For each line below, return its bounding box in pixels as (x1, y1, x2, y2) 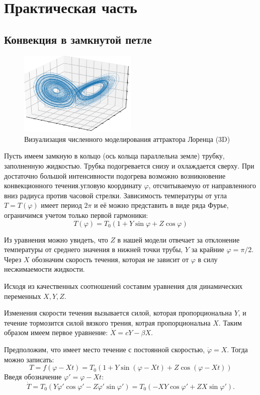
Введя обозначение (4, 371, 62, 382)
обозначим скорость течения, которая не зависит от (32, 254, 189, 264)
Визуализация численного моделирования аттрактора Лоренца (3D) (24, 133, 230, 144)
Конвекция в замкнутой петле (4, 31, 152, 47)
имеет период (41, 200, 82, 210)
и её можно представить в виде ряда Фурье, (94, 200, 229, 210)
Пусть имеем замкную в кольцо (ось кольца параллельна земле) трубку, (4, 150, 225, 161)
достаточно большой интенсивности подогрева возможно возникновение (4, 170, 226, 181)
